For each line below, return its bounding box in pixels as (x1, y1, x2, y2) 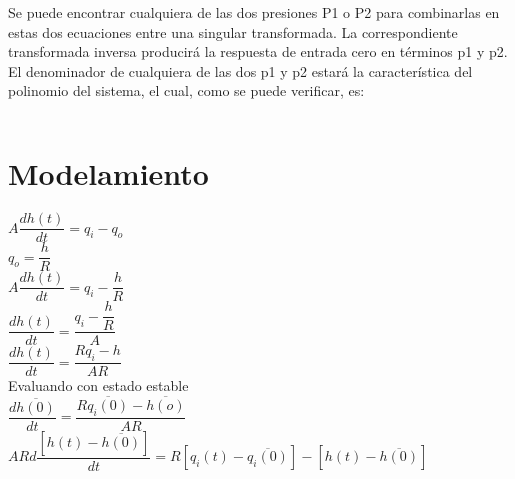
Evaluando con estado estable (8, 375, 189, 396)
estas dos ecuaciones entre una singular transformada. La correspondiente (8, 21, 458, 42)
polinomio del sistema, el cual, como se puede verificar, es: (8, 80, 365, 101)
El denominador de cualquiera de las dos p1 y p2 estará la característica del (8, 60, 473, 81)
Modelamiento (8, 153, 209, 194)
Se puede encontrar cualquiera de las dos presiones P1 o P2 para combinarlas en (8, 2, 500, 22)
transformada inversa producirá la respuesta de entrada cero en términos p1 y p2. (8, 41, 508, 62)
